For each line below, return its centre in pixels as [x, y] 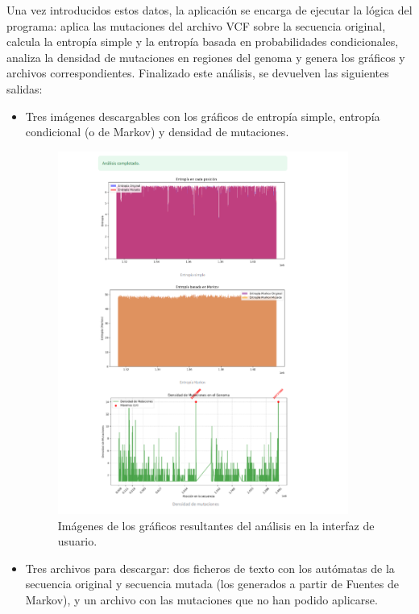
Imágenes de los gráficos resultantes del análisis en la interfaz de [216, 525]
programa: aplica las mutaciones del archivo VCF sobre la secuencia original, [196, 25]
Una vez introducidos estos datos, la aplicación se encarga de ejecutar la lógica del [209, 10]
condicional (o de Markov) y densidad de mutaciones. [157, 132]
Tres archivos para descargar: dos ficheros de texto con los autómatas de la [210, 568]
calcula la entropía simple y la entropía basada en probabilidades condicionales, [203, 41]
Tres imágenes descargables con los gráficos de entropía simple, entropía [203, 116]
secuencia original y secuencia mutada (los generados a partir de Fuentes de [212, 584]
